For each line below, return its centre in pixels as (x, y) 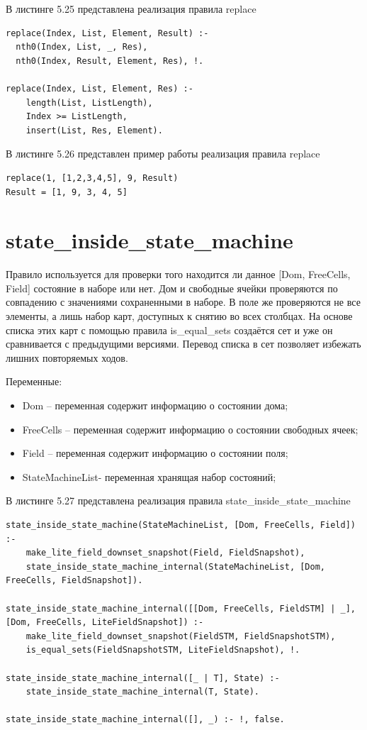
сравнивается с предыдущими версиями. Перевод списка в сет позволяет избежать (183, 344)
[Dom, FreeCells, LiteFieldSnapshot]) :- (105, 623)
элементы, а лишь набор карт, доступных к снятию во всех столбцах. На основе (179, 316)
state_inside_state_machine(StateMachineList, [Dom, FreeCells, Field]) (181, 525)
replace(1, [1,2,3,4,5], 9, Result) (92, 178)
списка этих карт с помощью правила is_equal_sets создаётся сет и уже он (169, 330)
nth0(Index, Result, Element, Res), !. (110, 61)
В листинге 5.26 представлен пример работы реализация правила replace (163, 154)
